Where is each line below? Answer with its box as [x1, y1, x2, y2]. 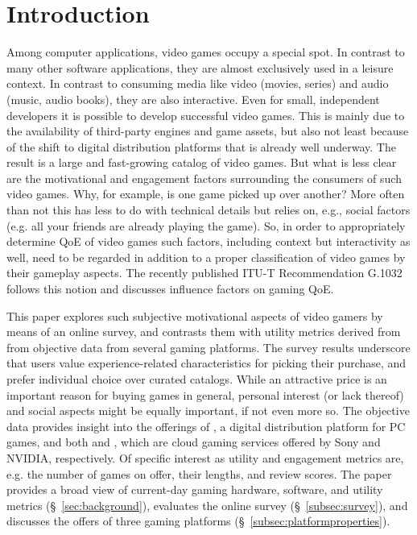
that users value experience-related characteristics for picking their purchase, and [6, 355, 407, 371]
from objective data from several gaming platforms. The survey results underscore [6, 338, 411, 355]
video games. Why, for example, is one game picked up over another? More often [6, 185, 405, 202]
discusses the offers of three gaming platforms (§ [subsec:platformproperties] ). [6, 512, 390, 529]
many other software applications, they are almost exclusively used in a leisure [6, 59, 394, 76]
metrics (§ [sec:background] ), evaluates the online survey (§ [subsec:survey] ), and [6, 496, 408, 513]
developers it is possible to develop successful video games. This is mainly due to [6, 106, 405, 123]
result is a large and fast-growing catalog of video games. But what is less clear [6, 154, 397, 171]
